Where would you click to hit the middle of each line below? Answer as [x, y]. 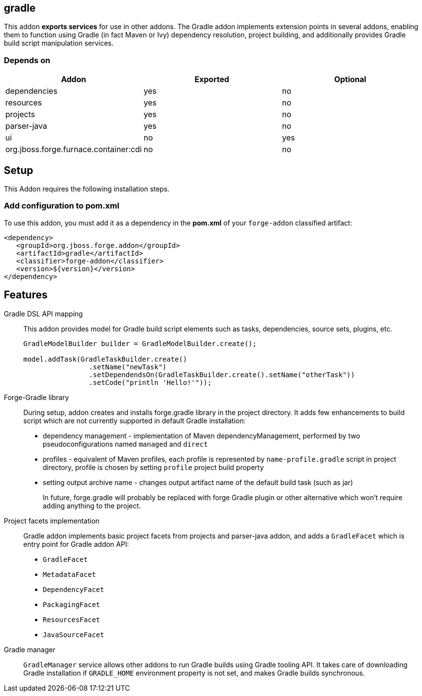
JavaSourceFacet [74, 635]
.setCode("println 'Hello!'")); [150, 382]
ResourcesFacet [72, 619]
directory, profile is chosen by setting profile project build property [153, 467]
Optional [350, 79]
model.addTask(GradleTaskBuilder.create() [105, 359]
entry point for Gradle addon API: [76, 544]
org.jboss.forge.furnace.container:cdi [74, 149]
